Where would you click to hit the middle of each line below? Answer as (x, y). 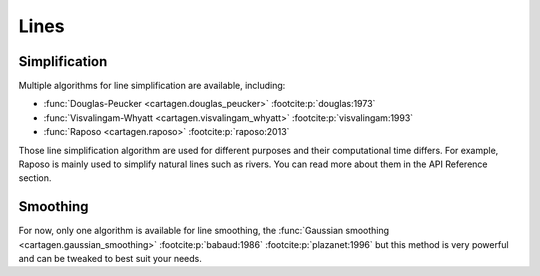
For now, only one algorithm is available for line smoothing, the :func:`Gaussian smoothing (204, 231)
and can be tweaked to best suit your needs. (110, 259)
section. (35, 178)
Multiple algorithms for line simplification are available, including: (152, 86)
